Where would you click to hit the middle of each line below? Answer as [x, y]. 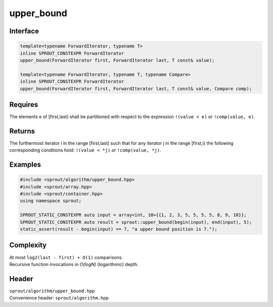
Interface [24, 31]
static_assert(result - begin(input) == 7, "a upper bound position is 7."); [119, 229]
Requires [24, 104]
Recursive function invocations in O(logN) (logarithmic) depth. [74, 264]
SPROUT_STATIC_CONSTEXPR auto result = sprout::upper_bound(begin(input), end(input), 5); [136, 222]
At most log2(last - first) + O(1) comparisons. [66, 257]
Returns [22, 131]
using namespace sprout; [51, 201]
